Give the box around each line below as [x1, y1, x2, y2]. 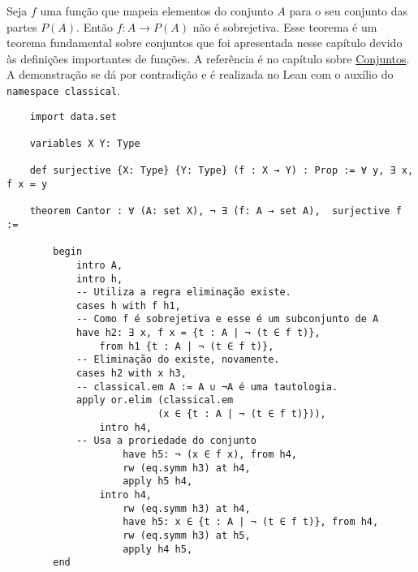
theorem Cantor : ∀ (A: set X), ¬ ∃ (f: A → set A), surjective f [29, 205, 402, 217]
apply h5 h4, [123, 475, 193, 488]
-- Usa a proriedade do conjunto [75, 435, 256, 447]
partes [6, 18, 37, 35]
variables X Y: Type [29, 137, 140, 149]
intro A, [75, 259, 123, 271]
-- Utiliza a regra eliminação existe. [75, 286, 291, 299]
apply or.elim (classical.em [75, 394, 234, 406]
